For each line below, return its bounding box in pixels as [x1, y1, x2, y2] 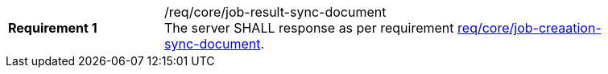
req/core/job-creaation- [457, 20, 602, 36]
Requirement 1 [8, 20, 97, 36]
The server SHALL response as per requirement [164, 20, 454, 36]
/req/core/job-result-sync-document [164, 4, 387, 20]
